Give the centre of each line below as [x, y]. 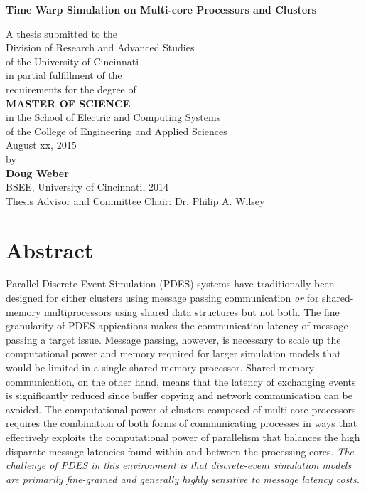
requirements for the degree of [71, 89]
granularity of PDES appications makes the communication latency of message [177, 326]
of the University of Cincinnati [72, 61]
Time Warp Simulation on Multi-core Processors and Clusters [161, 9]
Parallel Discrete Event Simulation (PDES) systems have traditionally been [170, 284]
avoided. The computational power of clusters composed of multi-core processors [181, 409]
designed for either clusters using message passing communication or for [162, 298]
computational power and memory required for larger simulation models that [173, 353]
